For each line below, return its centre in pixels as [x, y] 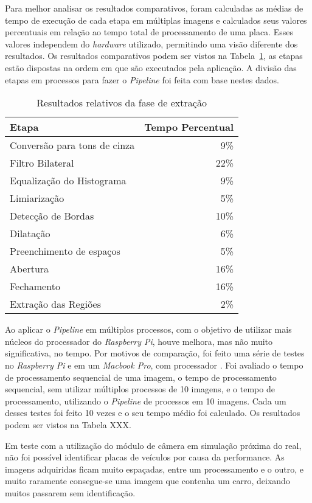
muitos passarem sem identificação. [70, 492]
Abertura [29, 269]
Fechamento [35, 286]
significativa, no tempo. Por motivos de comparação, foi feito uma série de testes [155, 353]
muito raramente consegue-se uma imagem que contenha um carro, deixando [147, 481]
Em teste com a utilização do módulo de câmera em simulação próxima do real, [153, 445]
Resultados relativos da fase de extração [122, 103]
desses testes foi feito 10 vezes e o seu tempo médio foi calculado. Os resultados [153, 413]
